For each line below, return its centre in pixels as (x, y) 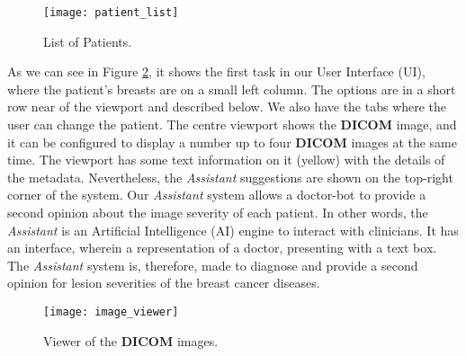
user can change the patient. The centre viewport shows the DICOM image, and (232, 125)
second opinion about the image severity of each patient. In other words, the (218, 212)
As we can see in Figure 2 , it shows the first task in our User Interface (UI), (216, 71)
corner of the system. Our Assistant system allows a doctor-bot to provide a (217, 195)
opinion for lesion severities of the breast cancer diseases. (164, 283)
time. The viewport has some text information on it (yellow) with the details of (226, 160)
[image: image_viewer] (111, 311)
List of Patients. (88, 41)
